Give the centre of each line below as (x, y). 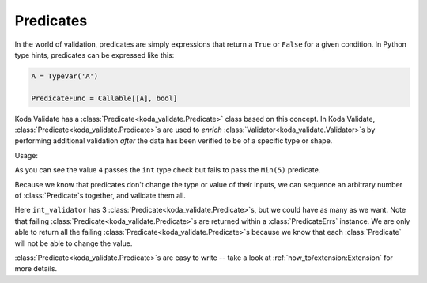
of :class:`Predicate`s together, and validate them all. (100, 196)
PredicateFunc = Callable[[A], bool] (104, 98)
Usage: (26, 155)
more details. (36, 269)
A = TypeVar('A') (65, 76)
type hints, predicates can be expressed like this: (94, 55)
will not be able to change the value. (74, 243)
